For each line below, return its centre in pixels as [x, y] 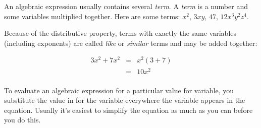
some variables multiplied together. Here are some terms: [92, 16]
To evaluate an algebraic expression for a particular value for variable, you [119, 90]
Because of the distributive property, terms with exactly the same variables [120, 33]
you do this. [22, 120]
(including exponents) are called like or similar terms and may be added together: [131, 43]
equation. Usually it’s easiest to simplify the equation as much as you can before [128, 110]
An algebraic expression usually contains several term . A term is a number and [126, 6]
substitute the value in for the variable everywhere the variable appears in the [125, 100]
